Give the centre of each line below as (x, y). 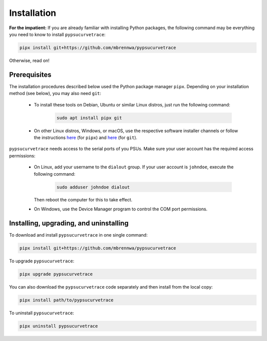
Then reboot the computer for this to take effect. (83, 200)
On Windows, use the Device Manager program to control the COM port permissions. (121, 209)
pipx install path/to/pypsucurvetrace (67, 300)
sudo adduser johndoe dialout (93, 187)
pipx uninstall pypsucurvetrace (59, 326)
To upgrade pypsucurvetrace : (42, 261)
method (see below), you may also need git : (55, 94)
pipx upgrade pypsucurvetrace (56, 274)
